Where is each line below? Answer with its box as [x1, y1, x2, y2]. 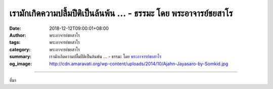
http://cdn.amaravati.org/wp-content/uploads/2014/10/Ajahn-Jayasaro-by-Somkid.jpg [49, 61, 229, 67]
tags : [9, 39, 21, 46]
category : [9, 46, 31, 53]
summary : [9, 54, 32, 60]
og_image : [9, 61, 32, 67]
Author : [9, 32, 26, 38]
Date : [9, 25, 21, 31]
